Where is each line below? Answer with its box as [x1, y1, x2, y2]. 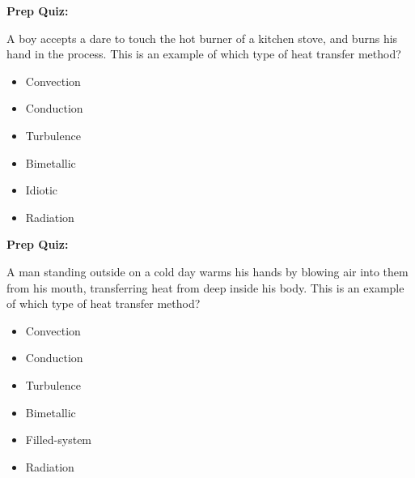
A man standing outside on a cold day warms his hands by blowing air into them [6, 262, 409, 280]
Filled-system [25, 431, 92, 448]
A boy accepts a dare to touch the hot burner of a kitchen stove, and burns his [6, 29, 398, 46]
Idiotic [25, 181, 58, 198]
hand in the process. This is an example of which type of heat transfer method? [6, 45, 401, 62]
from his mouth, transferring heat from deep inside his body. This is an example [6, 279, 404, 296]
